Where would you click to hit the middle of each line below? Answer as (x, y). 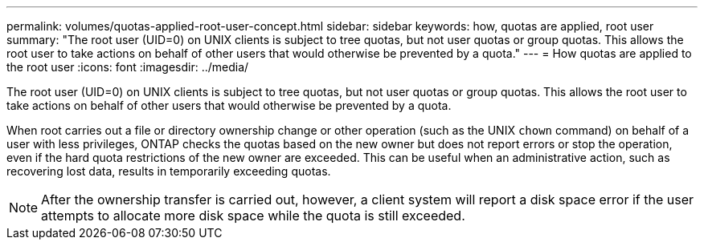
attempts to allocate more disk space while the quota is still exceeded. (253, 216)
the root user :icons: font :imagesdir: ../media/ (128, 67)
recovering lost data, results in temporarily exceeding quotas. (169, 171)
